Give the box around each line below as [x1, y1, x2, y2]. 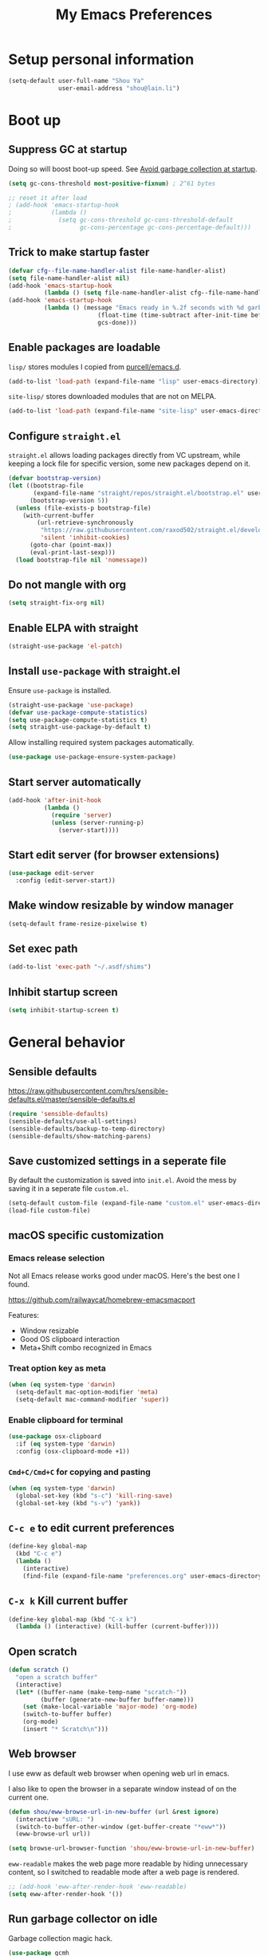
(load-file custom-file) [8, 1207, 91, 1215]
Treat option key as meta [8, 1362, 106, 1374]
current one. [8, 1792, 49, 1802]
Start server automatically [8, 775, 142, 789]
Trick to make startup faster [8, 246, 150, 259]
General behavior [8, 1033, 125, 1051]
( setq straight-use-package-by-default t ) [8, 724, 152, 732]
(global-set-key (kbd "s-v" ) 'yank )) [15, 1499, 141, 1507]
